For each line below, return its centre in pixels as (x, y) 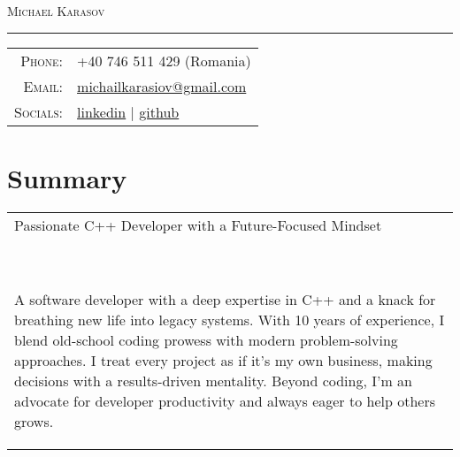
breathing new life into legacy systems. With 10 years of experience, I (230, 319)
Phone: (42, 60)
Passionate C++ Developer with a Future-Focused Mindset (198, 225)
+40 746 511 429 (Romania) (164, 60)
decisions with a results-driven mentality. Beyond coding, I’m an (214, 380)
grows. (34, 421)
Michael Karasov (56, 11)
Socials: (39, 111)
